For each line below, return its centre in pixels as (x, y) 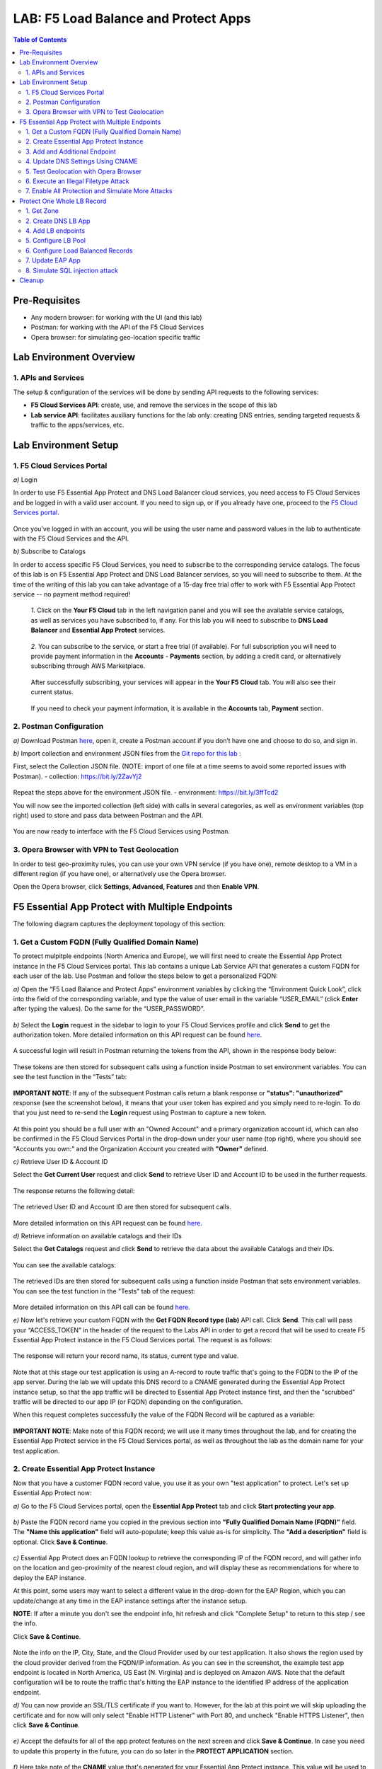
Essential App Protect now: (52, 1493)
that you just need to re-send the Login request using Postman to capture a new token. (140, 1113)
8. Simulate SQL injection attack (72, 270)
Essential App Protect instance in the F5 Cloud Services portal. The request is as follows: (143, 1340)
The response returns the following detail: (74, 1191)
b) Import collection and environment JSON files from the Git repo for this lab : (127, 754)
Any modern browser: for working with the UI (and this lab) (116, 317)
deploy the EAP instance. (50, 1577)
